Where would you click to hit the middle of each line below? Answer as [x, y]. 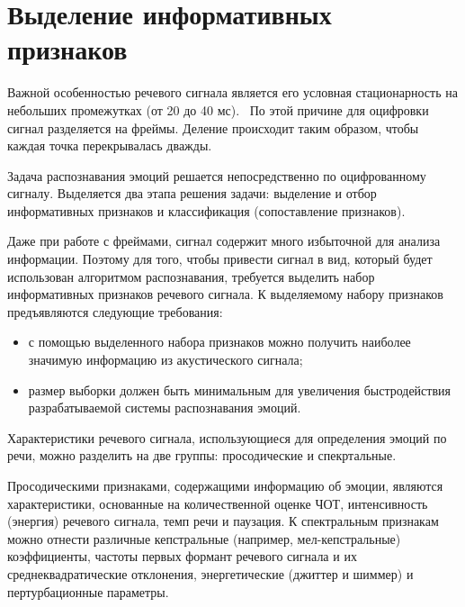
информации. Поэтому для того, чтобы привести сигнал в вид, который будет [220, 259]
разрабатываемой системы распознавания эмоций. [165, 408]
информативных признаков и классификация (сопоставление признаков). [206, 210]
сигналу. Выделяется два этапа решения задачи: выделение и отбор [192, 193]
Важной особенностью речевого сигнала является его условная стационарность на [232, 92]
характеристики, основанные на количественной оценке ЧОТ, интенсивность [218, 503]
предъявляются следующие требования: [115, 311]
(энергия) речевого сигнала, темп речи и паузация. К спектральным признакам [223, 521]
